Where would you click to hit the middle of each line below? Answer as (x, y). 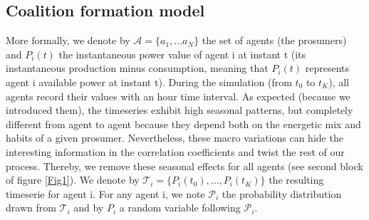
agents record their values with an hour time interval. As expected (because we (178, 96)
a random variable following (180, 208)
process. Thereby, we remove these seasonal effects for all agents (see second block (184, 166)
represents (327, 68)
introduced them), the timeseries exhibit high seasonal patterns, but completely (180, 110)
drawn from (31, 208)
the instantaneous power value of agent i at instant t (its (182, 54)
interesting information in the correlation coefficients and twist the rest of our (175, 151)
